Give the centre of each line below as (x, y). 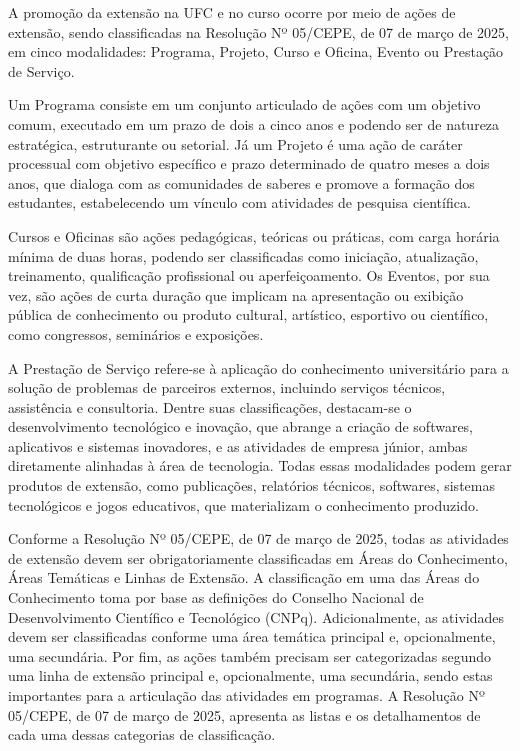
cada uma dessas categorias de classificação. (142, 734)
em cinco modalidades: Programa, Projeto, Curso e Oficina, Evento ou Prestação (256, 51)
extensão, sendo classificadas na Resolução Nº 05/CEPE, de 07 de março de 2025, (258, 31)
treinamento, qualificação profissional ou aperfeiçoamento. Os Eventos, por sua (249, 275)
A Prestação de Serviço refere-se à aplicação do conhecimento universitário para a (258, 367)
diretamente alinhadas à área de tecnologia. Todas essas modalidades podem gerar (260, 465)
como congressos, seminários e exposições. (136, 333)
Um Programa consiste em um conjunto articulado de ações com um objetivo (244, 104)
